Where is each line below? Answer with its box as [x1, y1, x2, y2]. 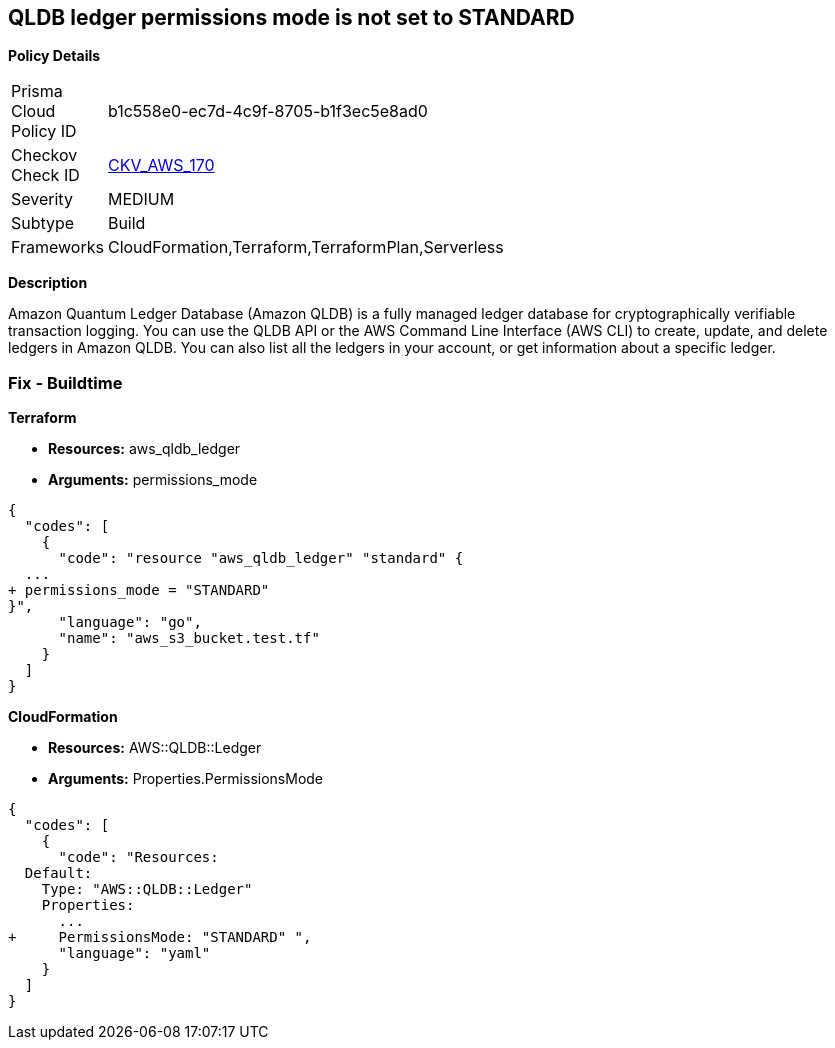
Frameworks [11, 237, 104, 258]
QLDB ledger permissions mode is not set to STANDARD [8, 5, 575, 30]
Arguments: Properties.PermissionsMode [48, 770, 324, 788]
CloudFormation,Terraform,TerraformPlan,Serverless [107, 237, 504, 258]
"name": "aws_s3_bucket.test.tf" [58, 630, 320, 647]
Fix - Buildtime [8, 372, 123, 393]
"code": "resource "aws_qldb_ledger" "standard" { [58, 550, 464, 567]
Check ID [11, 165, 80, 186]
